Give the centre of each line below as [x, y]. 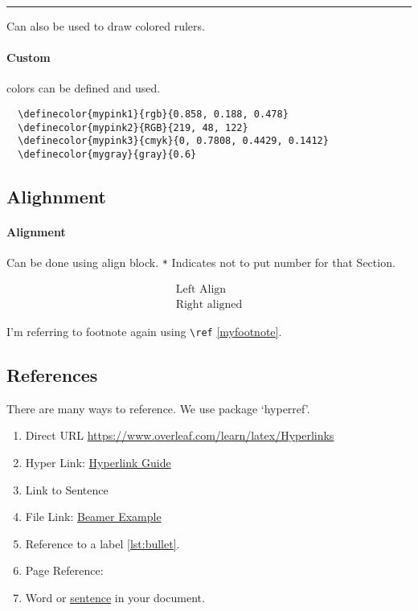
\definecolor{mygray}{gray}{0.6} [107, 154]
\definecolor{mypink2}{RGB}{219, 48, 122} [133, 127]
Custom [29, 57]
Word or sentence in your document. [115, 597]
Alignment [36, 231]
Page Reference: [64, 570]
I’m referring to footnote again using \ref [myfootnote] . [144, 331]
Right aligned [209, 304]
